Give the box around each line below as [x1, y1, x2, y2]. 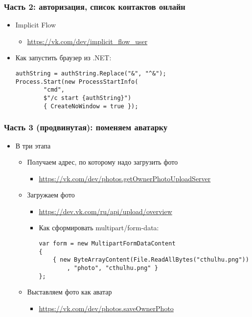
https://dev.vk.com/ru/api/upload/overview [39, 206, 172, 216]
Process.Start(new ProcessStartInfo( [15, 78, 138, 85]
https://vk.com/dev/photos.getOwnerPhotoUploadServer [39, 173, 211, 183]
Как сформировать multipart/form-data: [39, 222, 159, 233]
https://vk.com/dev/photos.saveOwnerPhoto [39, 303, 174, 313]
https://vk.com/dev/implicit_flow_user [27, 36, 148, 46]
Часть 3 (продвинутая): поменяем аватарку [4, 121, 168, 133]
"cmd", [44, 86, 65, 94]
